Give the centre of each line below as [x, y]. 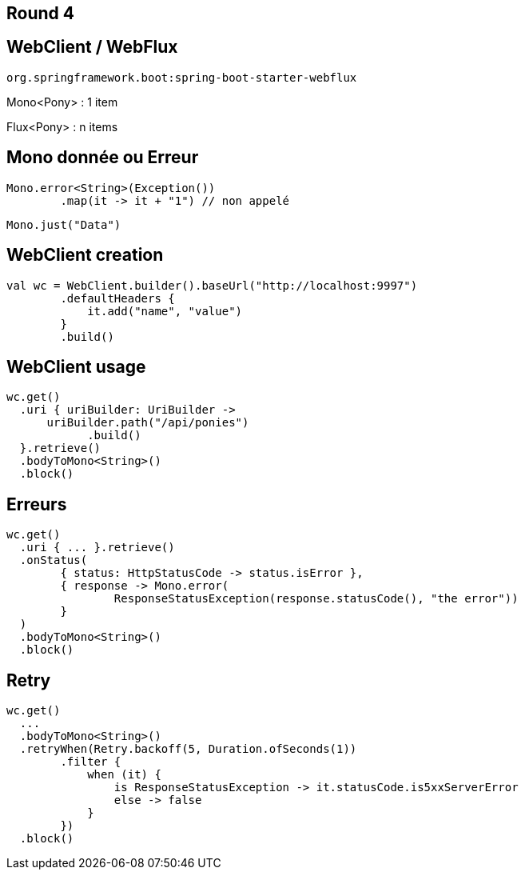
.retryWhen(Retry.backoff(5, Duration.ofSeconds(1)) [188, 749]
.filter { [91, 762]
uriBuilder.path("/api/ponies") [148, 423]
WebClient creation [85, 255]
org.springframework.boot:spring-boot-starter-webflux [182, 77]
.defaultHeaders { [117, 298]
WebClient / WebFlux [92, 47]
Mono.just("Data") [64, 224]
